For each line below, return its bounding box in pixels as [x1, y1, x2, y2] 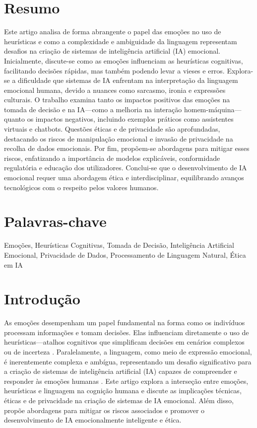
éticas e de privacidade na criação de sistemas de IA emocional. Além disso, [4, 395, 234, 405]
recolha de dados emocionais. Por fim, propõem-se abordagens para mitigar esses [4, 143, 250, 153]
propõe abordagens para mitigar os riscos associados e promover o [4, 405, 205, 415]
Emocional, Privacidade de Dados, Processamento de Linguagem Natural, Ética [4, 249, 246, 260]
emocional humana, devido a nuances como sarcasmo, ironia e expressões [4, 84, 226, 95]
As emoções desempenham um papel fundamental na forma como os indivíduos [4, 317, 245, 328]
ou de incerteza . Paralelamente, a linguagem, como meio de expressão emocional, [4, 347, 252, 357]
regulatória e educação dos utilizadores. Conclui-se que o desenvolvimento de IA [4, 162, 247, 173]
